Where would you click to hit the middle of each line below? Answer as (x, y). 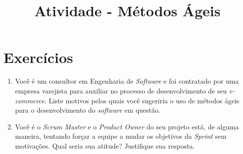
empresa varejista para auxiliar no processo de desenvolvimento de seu (121, 90)
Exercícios (38, 57)
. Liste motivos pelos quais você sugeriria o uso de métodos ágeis (142, 100)
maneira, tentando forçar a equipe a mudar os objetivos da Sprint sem (121, 136)
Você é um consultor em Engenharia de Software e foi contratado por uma (127, 81)
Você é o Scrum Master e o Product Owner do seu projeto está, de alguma (127, 126)
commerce (30, 100)
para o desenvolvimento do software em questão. (88, 110)
